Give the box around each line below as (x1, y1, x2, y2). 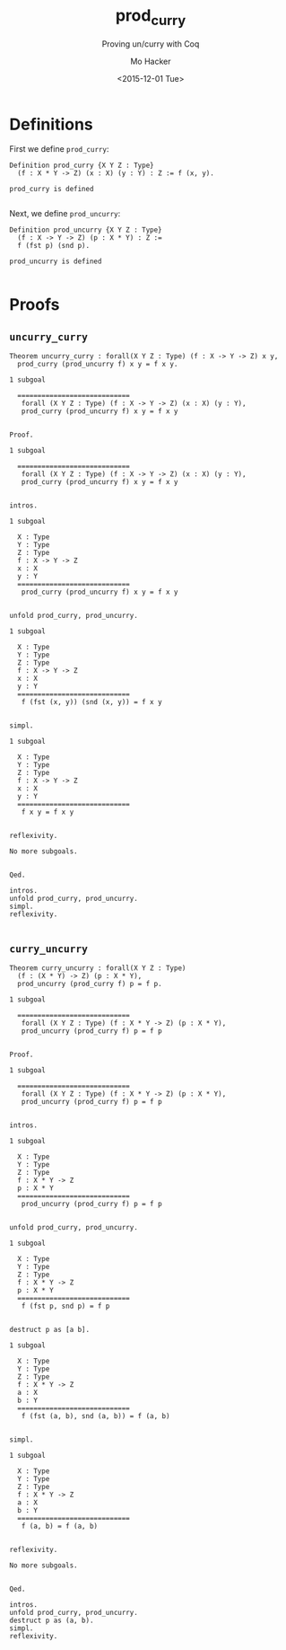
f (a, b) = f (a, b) (21, 1522, 99, 1531)
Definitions (9, 114, 94, 135)
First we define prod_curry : (9, 144, 109, 154)
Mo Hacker (129, 56, 172, 66)
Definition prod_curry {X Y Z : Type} (9, 161, 154, 171)
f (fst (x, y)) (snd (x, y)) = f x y (21, 698, 163, 707)
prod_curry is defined (9, 185, 94, 194)
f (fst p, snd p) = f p (21, 1301, 110, 1311)
